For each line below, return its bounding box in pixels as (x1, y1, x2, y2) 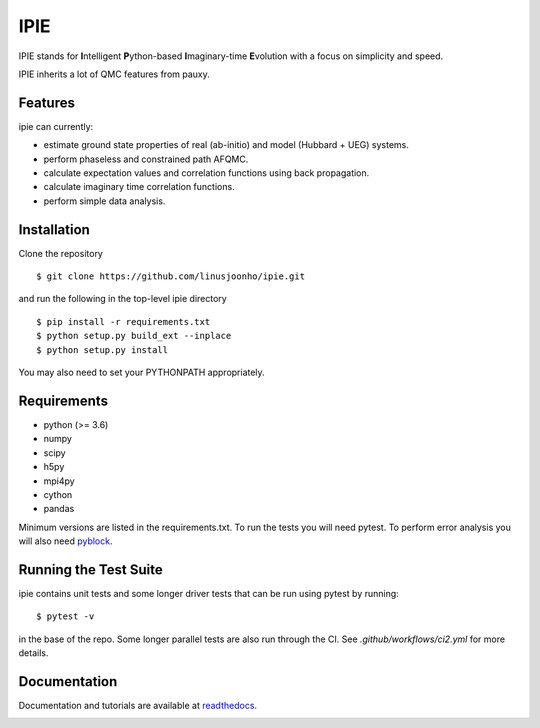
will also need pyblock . (18, 535, 113, 547)
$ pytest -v (36, 611, 95, 622)
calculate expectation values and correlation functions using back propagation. (43, 167, 370, 179)
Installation (18, 221, 90, 238)
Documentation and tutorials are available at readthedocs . (18, 700, 258, 712)
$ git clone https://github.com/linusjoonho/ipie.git (36, 271, 305, 282)
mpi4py (43, 475, 75, 487)
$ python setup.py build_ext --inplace (36, 330, 232, 342)
